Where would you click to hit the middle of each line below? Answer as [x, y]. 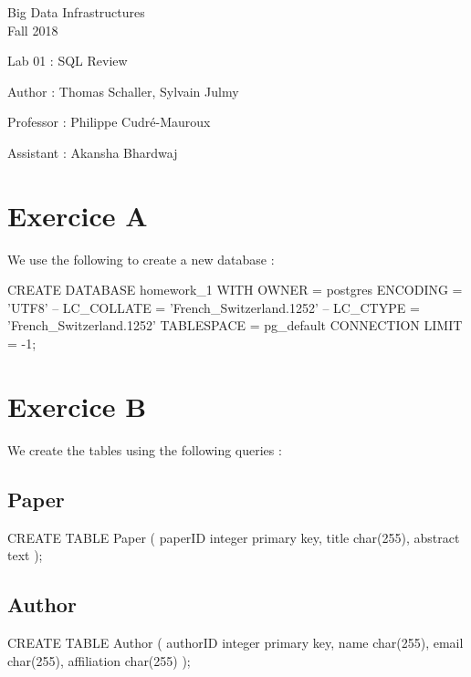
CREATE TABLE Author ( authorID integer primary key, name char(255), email [235, 642]
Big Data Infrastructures [76, 12]
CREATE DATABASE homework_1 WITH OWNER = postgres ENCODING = [235, 290]
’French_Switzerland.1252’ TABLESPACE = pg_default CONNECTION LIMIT [235, 325]
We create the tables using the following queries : [145, 449]
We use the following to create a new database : [141, 259]
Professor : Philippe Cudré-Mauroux [109, 122]
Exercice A [78, 215]
